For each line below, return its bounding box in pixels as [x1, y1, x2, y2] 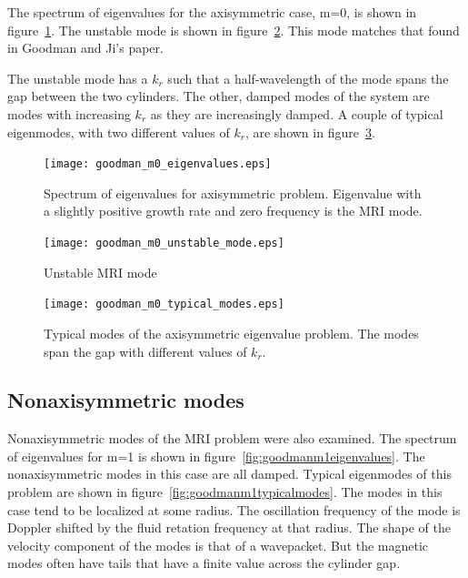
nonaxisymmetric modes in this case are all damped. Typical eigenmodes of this [7, 464, 452, 483]
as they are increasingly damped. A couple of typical [150, 104, 443, 123]
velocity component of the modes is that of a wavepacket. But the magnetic [7, 535, 429, 554]
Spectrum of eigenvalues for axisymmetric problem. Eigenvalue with [44, 183, 422, 202]
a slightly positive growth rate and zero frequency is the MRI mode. [44, 201, 423, 220]
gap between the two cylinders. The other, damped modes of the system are [7, 86, 430, 106]
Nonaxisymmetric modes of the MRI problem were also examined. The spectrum [7, 429, 457, 448]
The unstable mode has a [7, 68, 148, 87]
